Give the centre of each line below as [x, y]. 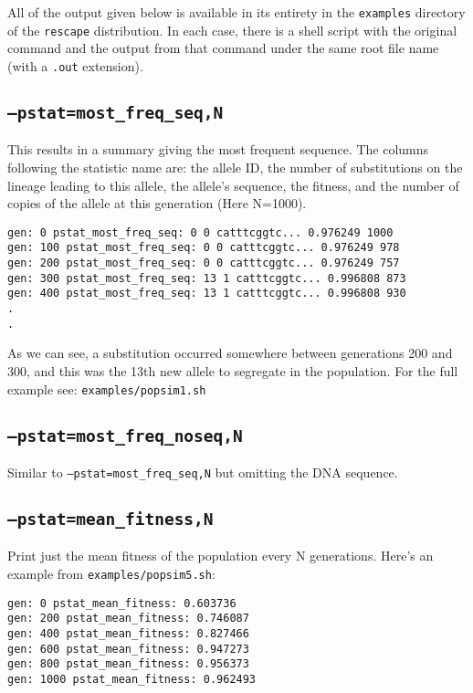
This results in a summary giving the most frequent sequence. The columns [218, 149]
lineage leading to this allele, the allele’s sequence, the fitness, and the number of [233, 185]
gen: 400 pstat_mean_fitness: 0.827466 [128, 633]
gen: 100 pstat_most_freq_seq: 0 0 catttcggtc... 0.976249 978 [204, 248]
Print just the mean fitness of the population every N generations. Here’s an [221, 556]
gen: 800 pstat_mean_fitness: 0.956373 [128, 664]
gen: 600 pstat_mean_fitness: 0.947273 [128, 649]
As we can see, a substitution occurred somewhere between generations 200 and [230, 353]
